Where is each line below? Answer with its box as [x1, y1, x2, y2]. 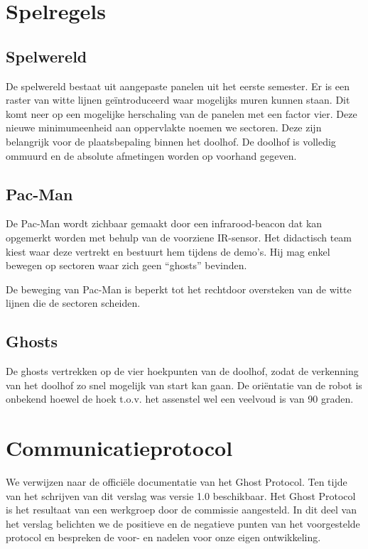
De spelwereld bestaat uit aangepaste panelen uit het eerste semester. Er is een [6, 78, 350, 93]
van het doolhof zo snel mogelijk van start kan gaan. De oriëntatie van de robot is [6, 377, 362, 392]
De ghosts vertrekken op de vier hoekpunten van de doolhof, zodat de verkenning [6, 364, 359, 379]
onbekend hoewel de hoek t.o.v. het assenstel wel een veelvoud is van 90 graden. [6, 391, 354, 406]
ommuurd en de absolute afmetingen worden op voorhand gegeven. [6, 148, 297, 163]
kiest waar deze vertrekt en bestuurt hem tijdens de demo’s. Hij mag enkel [6, 244, 330, 259]
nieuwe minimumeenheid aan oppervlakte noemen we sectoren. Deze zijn [6, 120, 322, 135]
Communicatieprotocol [6, 433, 233, 462]
